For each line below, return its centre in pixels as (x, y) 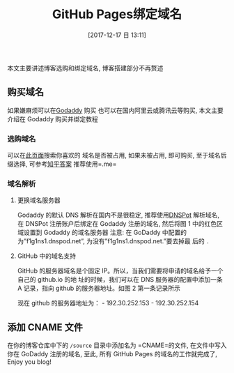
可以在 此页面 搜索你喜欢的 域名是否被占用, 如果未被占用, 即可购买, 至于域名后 (117, 155)
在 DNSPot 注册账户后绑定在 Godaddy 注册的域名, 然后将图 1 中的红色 (117, 224)
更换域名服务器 (39, 200)
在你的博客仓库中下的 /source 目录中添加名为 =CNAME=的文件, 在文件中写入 (117, 345)
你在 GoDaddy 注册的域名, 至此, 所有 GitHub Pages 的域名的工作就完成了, (112, 354)
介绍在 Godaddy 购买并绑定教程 (53, 119)
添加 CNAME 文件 (45, 327)
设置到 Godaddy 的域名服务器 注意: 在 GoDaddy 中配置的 (105, 233)
